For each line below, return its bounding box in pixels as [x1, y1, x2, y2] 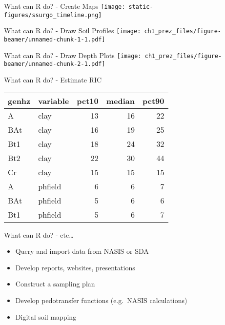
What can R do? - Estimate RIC [4, 74, 102, 84]
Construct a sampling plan [15, 279, 95, 289]
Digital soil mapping [15, 311, 77, 322]
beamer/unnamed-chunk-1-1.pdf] [4, 36, 105, 43]
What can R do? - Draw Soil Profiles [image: [4, 25, 141, 36]
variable [38, 95, 69, 106]
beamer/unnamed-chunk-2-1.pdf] [4, 61, 105, 68]
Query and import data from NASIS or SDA [15, 246, 149, 256]
